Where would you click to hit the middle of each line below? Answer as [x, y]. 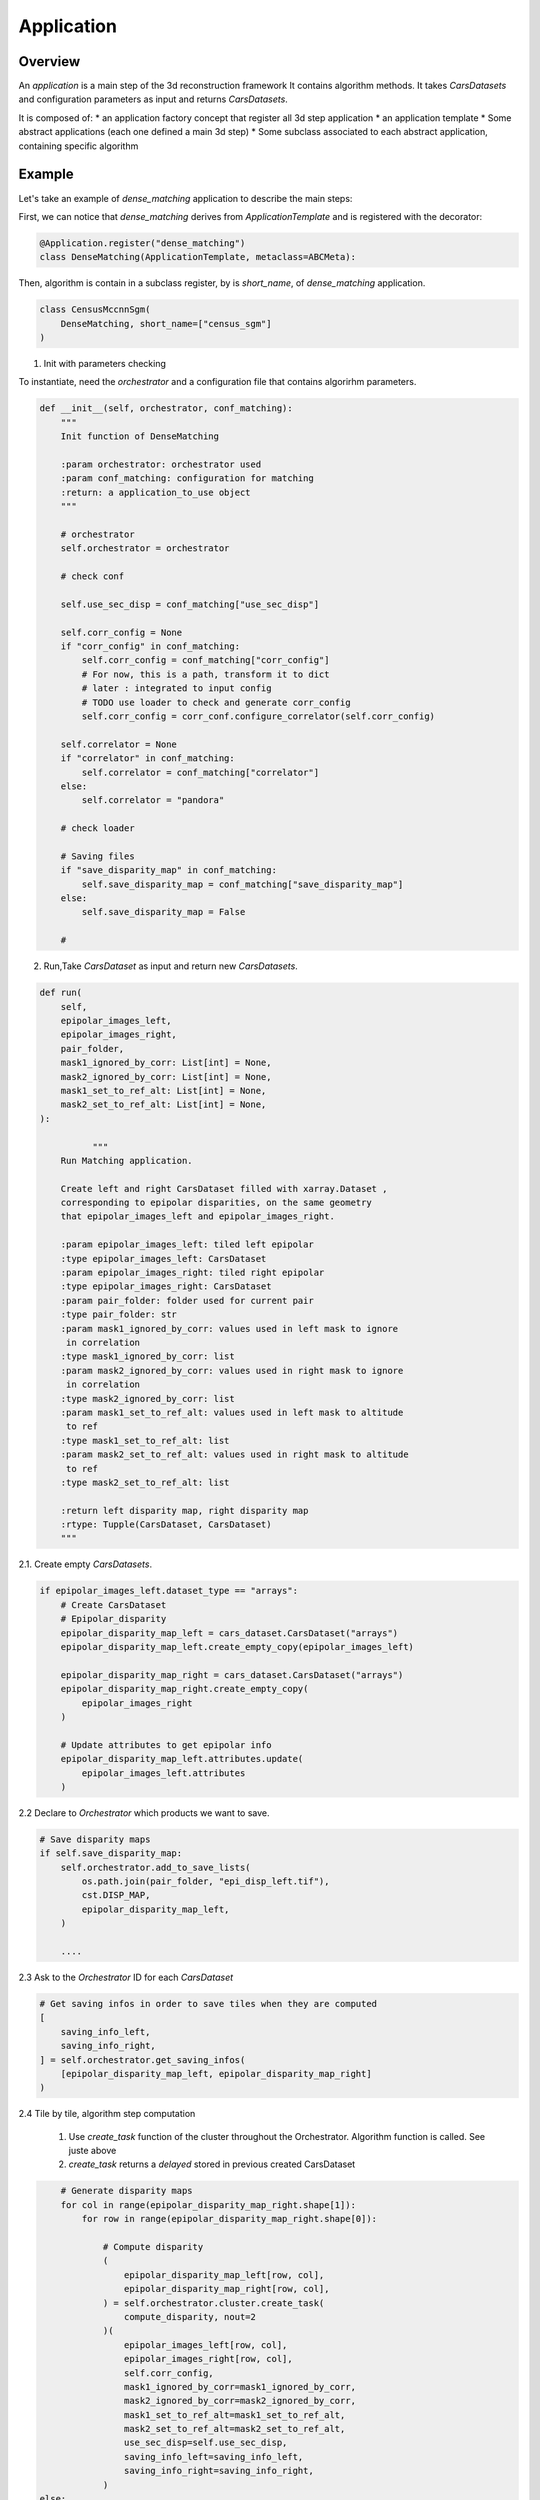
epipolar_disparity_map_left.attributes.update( [182, 1759]
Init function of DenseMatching [140, 436]
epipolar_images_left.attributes [163, 1773]
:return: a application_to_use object [155, 492]
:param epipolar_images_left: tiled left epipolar [187, 1244]
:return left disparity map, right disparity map [184, 1510]
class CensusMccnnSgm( [95, 309]
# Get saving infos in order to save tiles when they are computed [208, 2003]
